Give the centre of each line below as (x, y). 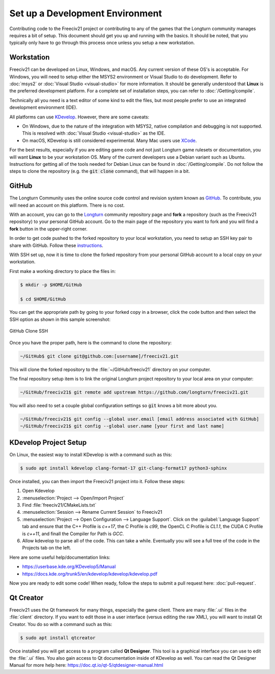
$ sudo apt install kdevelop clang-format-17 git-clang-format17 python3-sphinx (123, 468)
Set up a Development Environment (86, 13)
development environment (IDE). (43, 108)
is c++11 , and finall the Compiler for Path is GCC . (73, 534)
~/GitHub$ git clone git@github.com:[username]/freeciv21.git (99, 356)
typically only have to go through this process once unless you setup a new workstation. (102, 43)
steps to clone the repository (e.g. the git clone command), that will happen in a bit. (100, 171)
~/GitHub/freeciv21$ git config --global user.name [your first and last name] (122, 426)
